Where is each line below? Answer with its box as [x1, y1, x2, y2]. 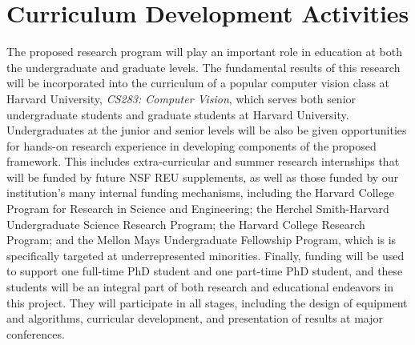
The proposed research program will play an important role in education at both [6, 43, 402, 60]
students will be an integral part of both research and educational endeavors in [6, 279, 394, 295]
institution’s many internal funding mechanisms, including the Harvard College [6, 184, 394, 201]
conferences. [6, 325, 65, 342]
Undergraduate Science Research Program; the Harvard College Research [6, 215, 365, 232]
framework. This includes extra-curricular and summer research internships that [6, 153, 400, 170]
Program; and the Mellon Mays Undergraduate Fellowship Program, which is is [6, 231, 397, 248]
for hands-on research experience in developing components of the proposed [6, 137, 377, 154]
